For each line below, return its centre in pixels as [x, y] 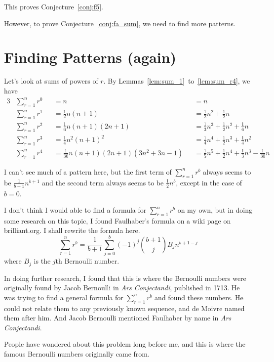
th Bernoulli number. [87, 261]
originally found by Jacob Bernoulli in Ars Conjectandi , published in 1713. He [122, 288]
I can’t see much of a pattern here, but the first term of [88, 171]
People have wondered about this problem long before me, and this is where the [125, 344]
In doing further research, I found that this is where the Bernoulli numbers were [125, 278]
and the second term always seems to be [103, 182]
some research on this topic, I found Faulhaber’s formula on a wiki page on [117, 220]
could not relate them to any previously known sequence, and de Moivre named [124, 308]
